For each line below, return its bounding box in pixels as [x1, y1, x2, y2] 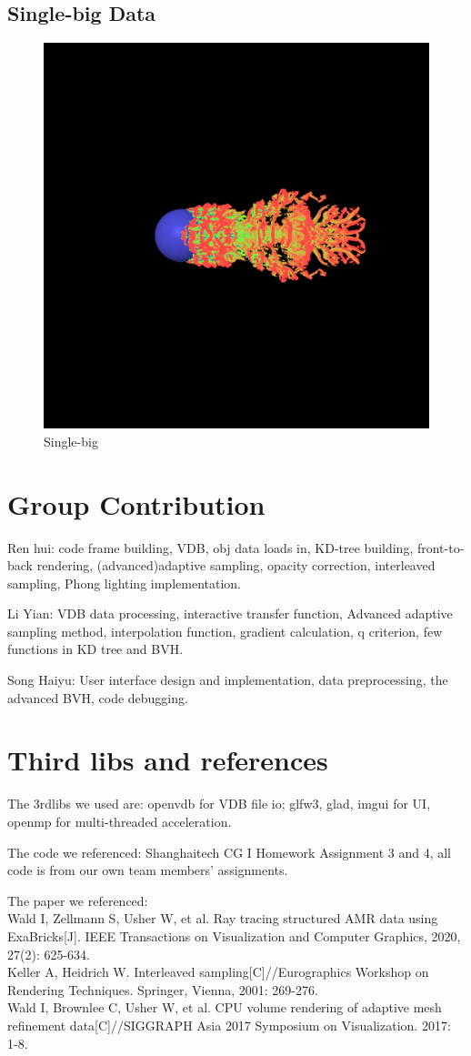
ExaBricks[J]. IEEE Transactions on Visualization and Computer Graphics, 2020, [7, 926, 461, 945]
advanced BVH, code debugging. [7, 688, 188, 707]
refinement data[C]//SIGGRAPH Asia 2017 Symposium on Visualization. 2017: [7, 1015, 451, 1034]
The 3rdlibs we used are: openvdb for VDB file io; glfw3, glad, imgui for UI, [7, 794, 431, 813]
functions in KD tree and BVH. [7, 639, 184, 659]
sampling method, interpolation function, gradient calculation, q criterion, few [7, 621, 443, 640]
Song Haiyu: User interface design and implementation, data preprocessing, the [7, 670, 448, 689]
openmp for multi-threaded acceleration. [7, 811, 232, 830]
